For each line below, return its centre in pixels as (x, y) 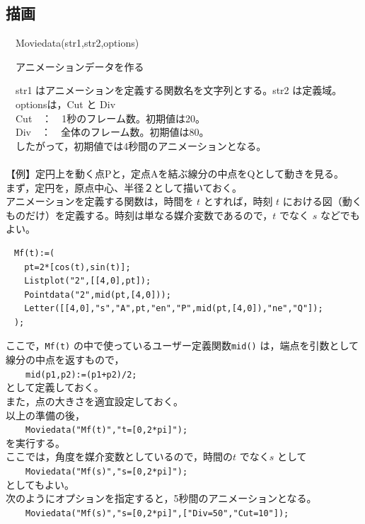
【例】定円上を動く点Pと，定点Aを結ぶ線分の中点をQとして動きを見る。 (175, 173)
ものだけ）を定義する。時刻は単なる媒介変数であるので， (139, 215)
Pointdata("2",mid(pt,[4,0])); (98, 295)
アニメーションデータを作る (80, 66)
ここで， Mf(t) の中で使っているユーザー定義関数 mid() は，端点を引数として (182, 345)
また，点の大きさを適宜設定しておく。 (94, 401)
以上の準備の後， (45, 415)
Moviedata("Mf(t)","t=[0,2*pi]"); (107, 430)
